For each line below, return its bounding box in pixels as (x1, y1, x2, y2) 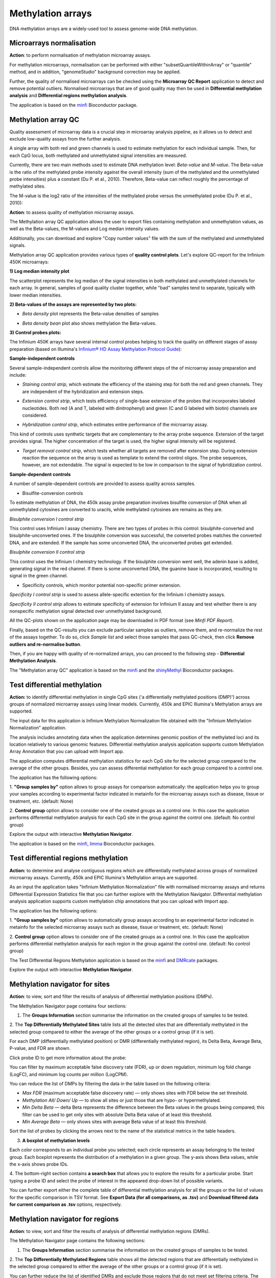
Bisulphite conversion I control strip (9, 516, 84, 522)
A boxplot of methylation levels (22, 1137, 90, 1144)
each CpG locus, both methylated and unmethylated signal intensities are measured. (9, 152, 188, 158)
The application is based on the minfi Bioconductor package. (9, 102, 138, 108)
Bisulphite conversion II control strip (9, 549, 85, 555)
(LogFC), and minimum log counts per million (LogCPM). (9, 1071, 128, 1077)
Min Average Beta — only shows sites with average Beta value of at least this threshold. (22, 1119, 207, 1125)
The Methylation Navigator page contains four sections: (9, 1002, 127, 1009)
